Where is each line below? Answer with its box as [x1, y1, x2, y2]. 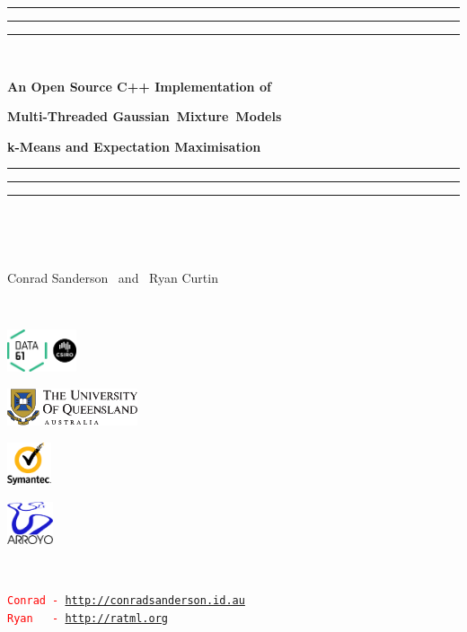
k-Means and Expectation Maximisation [7, 136, 261, 155]
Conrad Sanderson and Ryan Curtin [7, 268, 218, 286]
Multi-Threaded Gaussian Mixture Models [7, 107, 282, 126]
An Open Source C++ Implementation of [7, 76, 271, 95]
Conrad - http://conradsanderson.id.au [7, 593, 245, 607]
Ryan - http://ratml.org [7, 611, 168, 625]
